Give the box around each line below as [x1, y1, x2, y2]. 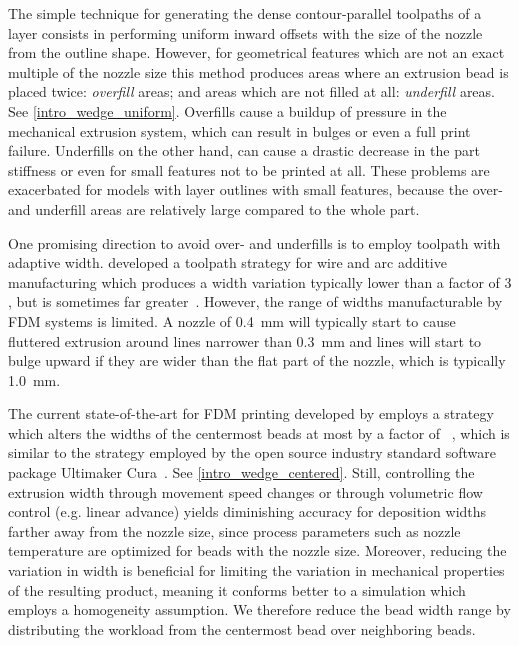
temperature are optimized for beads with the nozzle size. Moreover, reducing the [8, 540, 507, 561]
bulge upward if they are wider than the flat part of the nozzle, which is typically [8, 350, 506, 371]
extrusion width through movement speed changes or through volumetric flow [8, 481, 483, 502]
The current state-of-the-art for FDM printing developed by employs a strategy [8, 403, 494, 424]
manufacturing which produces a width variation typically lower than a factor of [8, 271, 500, 292]
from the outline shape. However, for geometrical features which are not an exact [8, 42, 505, 63]
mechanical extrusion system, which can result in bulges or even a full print [8, 120, 471, 141]
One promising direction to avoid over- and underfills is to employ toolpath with [8, 232, 501, 253]
